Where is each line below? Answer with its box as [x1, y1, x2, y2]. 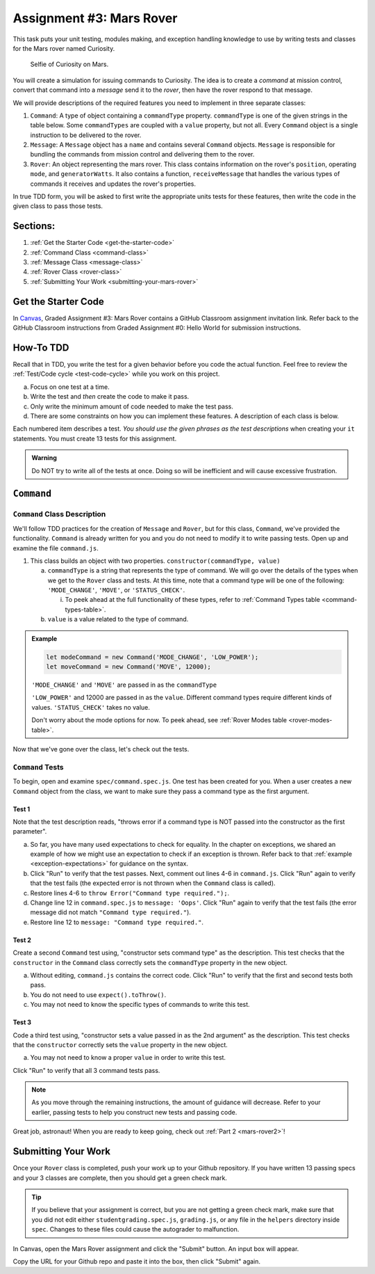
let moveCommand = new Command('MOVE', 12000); [46, 663, 211, 671]
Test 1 [12, 804, 31, 813]
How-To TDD [12, 342, 69, 353]
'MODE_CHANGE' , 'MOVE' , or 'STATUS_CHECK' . [47, 586, 185, 594]
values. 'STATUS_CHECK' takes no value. [31, 703, 151, 711]
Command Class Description [12, 509, 106, 519]
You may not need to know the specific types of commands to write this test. [30, 1001, 250, 1009]
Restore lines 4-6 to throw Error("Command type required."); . [30, 889, 230, 897]
